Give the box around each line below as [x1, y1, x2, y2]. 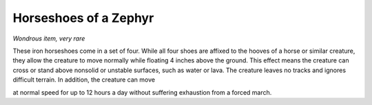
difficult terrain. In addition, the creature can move [12, 75, 155, 84]
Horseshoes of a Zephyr [12, 10, 154, 25]
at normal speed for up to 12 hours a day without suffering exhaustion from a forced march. [12, 88, 272, 96]
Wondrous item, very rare [12, 34, 85, 43]
